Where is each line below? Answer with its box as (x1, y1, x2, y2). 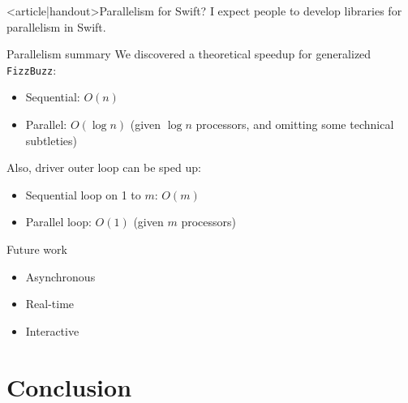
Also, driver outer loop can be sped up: (6, 159, 201, 176)
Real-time (25, 295, 75, 312)
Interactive (25, 322, 79, 339)
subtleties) (25, 131, 77, 148)
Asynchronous (25, 268, 96, 285)
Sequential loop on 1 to (25, 186, 141, 203)
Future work (6, 241, 67, 257)
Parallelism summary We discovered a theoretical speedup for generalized (6, 45, 371, 62)
